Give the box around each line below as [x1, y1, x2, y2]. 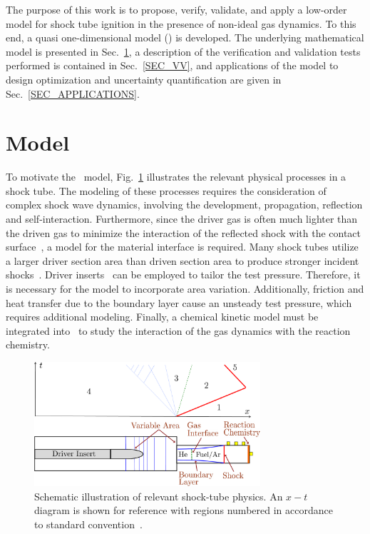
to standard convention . [34, 517, 143, 532]
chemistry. [6, 337, 50, 352]
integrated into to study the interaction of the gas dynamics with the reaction [6, 323, 351, 338]
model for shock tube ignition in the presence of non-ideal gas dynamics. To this [6, 16, 356, 31]
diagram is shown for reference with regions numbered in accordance [34, 503, 333, 518]
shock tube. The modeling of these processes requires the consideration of [6, 183, 327, 198]
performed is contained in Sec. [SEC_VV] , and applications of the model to [6, 58, 339, 73]
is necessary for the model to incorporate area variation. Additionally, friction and [6, 281, 364, 296]
